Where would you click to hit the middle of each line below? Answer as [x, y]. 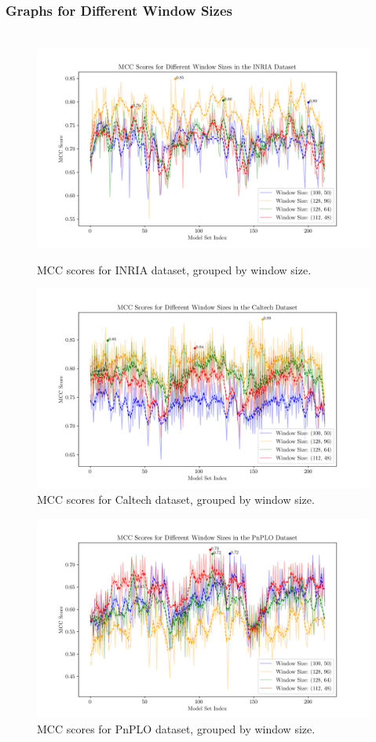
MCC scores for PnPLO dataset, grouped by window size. [176, 729]
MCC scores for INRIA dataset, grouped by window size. [174, 269]
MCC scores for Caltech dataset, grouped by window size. [176, 500]
